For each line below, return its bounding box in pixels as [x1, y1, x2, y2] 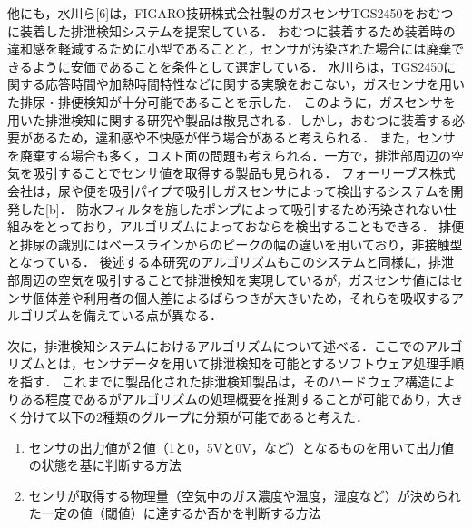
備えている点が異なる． [83, 306, 223, 325]
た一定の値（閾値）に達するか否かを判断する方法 [28, 504, 321, 523]
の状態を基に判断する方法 [28, 455, 182, 474]
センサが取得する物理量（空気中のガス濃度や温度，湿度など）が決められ [28, 485, 461, 504]
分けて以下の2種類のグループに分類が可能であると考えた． [19, 407, 369, 426]
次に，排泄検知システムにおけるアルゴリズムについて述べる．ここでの [7, 336, 426, 355]
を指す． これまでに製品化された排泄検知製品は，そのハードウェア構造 [7, 371, 431, 390]
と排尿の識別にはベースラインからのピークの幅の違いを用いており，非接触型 [7, 234, 463, 253]
